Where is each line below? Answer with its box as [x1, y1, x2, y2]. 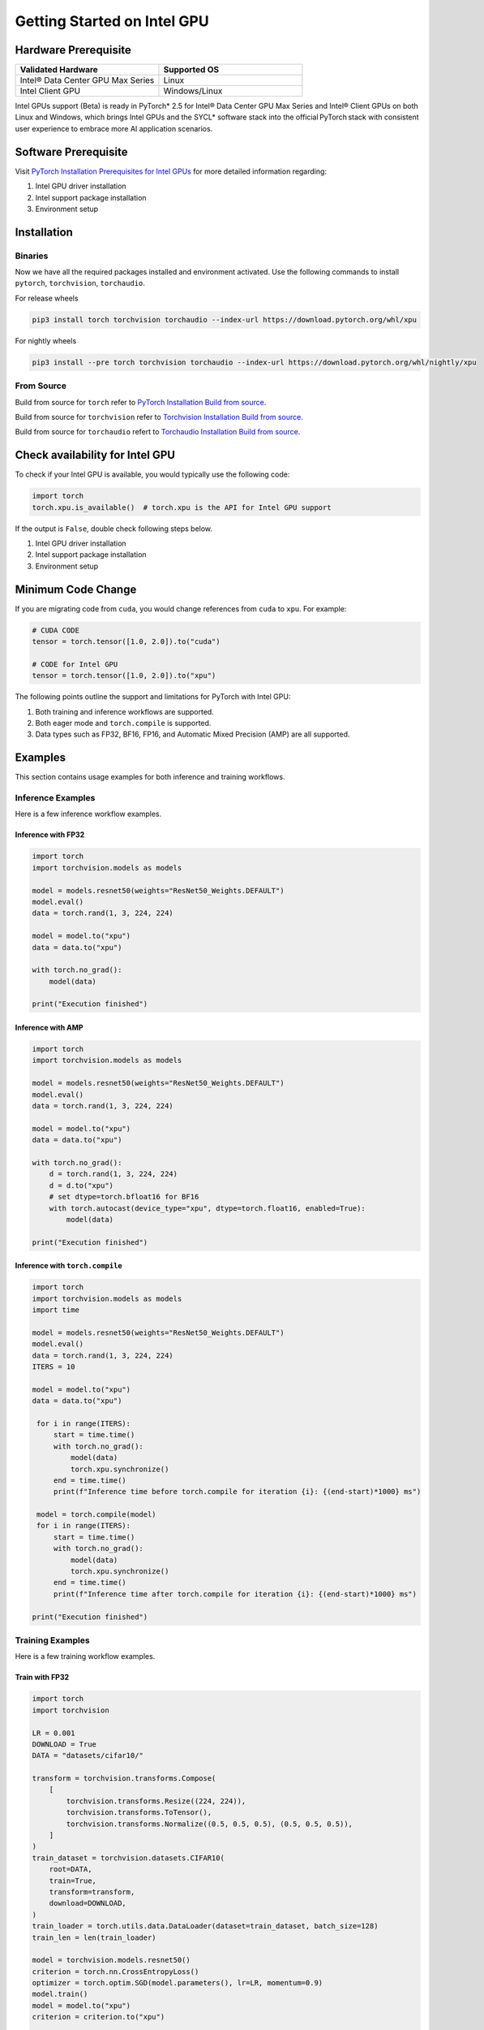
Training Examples [15, 1635, 90, 1646]
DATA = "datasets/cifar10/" [32, 1751, 143, 1760]
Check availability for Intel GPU [15, 448, 176, 462]
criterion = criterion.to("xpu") [32, 2012, 165, 2022]
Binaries [15, 250, 49, 261]
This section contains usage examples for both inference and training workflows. [15, 772, 285, 782]
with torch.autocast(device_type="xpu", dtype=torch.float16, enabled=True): [49, 1203, 366, 1213]
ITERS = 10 [32, 1363, 75, 1371]
